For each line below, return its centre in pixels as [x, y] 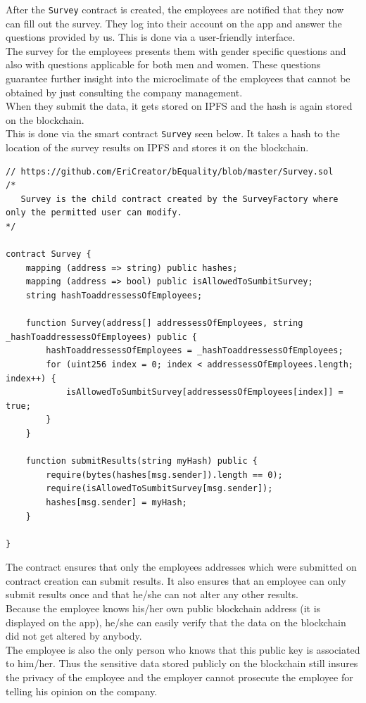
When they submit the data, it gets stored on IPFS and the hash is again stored [179, 106]
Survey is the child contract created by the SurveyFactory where [179, 199]
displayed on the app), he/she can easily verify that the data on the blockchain [176, 622]
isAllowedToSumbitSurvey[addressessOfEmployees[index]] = [204, 392]
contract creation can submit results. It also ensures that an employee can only [176, 580]
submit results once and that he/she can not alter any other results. [152, 594]
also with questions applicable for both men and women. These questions [163, 64]
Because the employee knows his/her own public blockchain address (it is [163, 608]
